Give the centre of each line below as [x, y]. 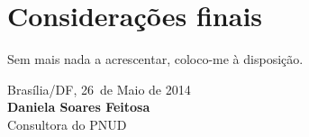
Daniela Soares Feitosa [79, 107]
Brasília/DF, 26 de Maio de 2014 [99, 89]
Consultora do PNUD [67, 124]
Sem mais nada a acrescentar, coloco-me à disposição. [155, 59]
